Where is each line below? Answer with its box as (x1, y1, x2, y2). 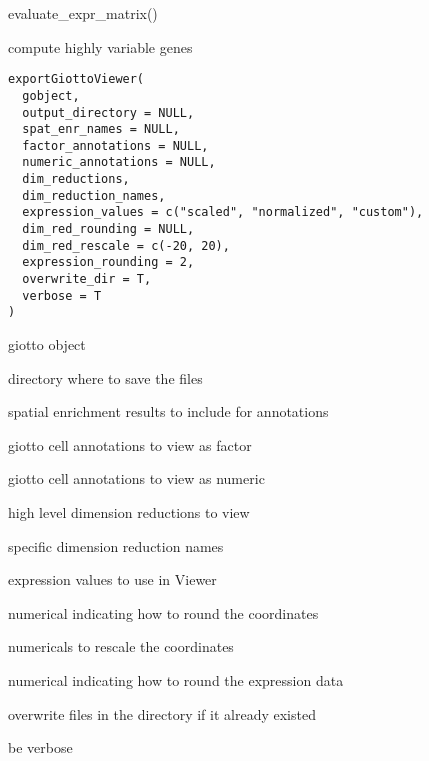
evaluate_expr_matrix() (8, 3, 158, 23)
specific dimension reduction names (8, 535, 224, 556)
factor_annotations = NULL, (22, 138, 209, 153)
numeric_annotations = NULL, (22, 155, 216, 170)
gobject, (22, 88, 80, 103)
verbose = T (22, 288, 102, 303)
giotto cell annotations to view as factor (8, 434, 252, 455)
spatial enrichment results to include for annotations (8, 401, 329, 422)
